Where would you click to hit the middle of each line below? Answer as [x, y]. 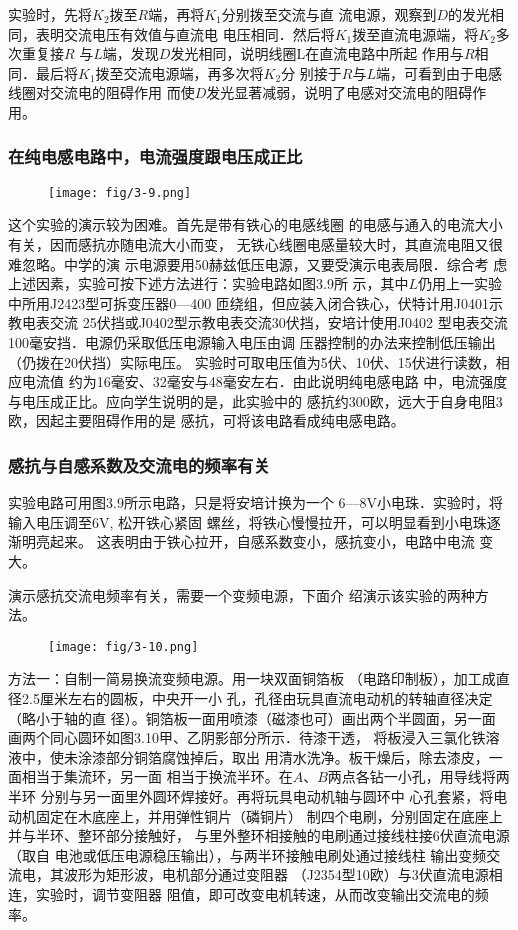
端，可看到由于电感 [439, 72]
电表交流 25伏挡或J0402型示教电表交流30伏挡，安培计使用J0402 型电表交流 [264, 322]
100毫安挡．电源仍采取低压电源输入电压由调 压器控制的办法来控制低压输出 [252, 342]
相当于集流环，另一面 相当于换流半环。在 [157, 776]
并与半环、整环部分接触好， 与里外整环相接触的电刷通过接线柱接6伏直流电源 [259, 835]
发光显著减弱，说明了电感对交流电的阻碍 [339, 92]
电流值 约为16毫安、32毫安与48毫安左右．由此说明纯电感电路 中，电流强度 [264, 381]
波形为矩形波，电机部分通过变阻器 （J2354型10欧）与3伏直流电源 [276, 874]
